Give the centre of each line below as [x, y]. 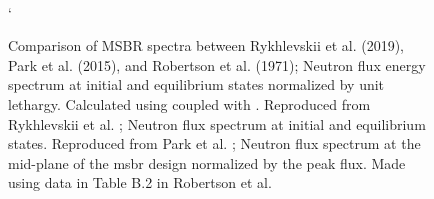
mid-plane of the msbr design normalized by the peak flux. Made [207, 162]
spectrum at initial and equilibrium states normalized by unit [196, 84]
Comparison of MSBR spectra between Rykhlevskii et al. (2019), [206, 45]
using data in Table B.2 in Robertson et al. [140, 182]
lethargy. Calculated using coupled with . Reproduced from [189, 103]
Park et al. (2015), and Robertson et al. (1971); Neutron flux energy [217, 64]
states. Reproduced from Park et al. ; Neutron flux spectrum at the [214, 143]
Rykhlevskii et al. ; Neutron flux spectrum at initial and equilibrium [217, 123]
